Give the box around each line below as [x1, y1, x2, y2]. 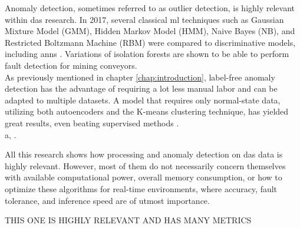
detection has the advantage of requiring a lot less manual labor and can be [5, 82, 278, 95]
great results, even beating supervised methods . [5, 116, 179, 129]
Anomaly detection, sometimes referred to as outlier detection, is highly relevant [5, 2, 295, 14]
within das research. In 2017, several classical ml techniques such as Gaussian [5, 13, 284, 25]
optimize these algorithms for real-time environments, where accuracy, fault [5, 182, 278, 195]
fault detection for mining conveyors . [5, 59, 137, 71]
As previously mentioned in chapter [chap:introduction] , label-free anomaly [5, 71, 275, 83]
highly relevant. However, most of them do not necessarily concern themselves [5, 159, 286, 172]
